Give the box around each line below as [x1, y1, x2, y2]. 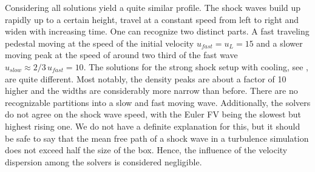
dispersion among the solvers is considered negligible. [5, 155, 202, 168]
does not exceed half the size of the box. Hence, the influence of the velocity [5, 144, 288, 156]
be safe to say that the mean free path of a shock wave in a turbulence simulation [5, 131, 309, 144]
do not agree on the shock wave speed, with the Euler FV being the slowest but [5, 108, 302, 121]
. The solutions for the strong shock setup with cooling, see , [83, 60, 308, 73]
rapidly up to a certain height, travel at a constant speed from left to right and [5, 13, 299, 25]
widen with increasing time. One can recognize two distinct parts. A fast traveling [5, 25, 310, 38]
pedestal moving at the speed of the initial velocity [5, 36, 194, 49]
